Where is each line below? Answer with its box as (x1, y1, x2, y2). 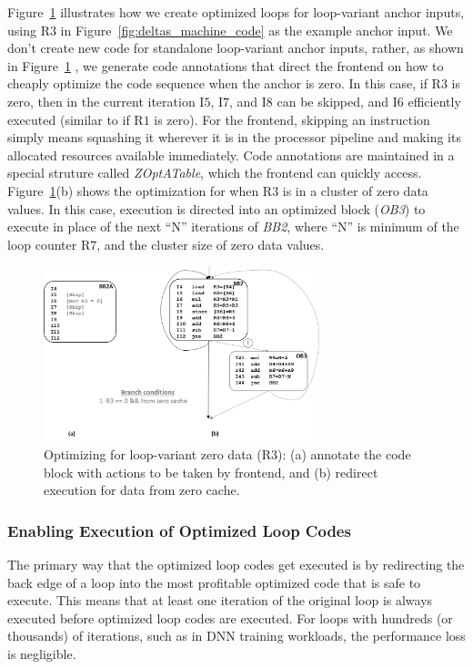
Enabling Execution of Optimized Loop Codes (7, 519, 351, 541)
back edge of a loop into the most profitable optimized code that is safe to (7, 572, 421, 592)
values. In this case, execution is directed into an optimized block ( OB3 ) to (7, 199, 426, 218)
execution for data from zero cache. (44, 480, 240, 499)
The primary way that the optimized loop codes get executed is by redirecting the (7, 554, 465, 573)
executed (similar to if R (7, 109, 144, 129)
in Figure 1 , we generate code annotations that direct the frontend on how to (7, 56, 444, 75)
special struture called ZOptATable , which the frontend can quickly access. (7, 163, 422, 182)
